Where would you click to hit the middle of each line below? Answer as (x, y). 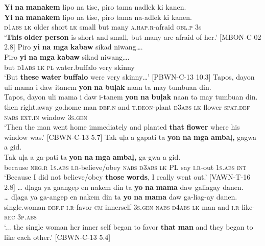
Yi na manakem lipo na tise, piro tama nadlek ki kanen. (95, 7)
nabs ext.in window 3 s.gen (46, 117)
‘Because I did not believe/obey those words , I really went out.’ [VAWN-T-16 (127, 177)
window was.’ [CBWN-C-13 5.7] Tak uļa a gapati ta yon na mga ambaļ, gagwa (130, 137)
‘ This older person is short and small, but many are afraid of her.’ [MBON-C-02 (133, 36)
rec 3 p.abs (20, 217)
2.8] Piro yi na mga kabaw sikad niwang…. (74, 47)
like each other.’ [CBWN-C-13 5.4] (57, 237)
